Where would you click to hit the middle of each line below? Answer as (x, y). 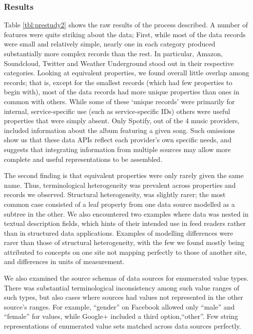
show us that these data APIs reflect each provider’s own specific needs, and (118, 140)
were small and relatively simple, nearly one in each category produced (110, 44)
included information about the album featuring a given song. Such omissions (120, 130)
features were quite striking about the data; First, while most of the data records (125, 34)
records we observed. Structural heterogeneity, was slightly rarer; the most (115, 194)
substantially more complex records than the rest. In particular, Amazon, (113, 53)
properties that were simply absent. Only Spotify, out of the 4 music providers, (122, 121)
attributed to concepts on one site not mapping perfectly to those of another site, (126, 252)
